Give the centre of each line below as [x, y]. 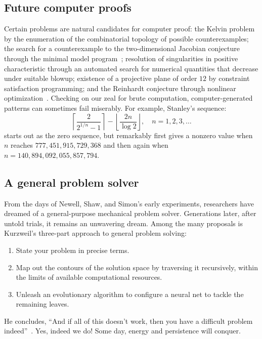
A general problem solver [72, 182]
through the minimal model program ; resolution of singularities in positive [121, 58]
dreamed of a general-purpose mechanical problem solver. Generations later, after [130, 213]
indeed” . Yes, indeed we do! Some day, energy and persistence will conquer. [122, 331]
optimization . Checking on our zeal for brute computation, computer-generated [128, 98]
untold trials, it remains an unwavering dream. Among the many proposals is [123, 223]
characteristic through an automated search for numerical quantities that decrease [131, 68]
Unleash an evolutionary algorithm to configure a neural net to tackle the [130, 294]
